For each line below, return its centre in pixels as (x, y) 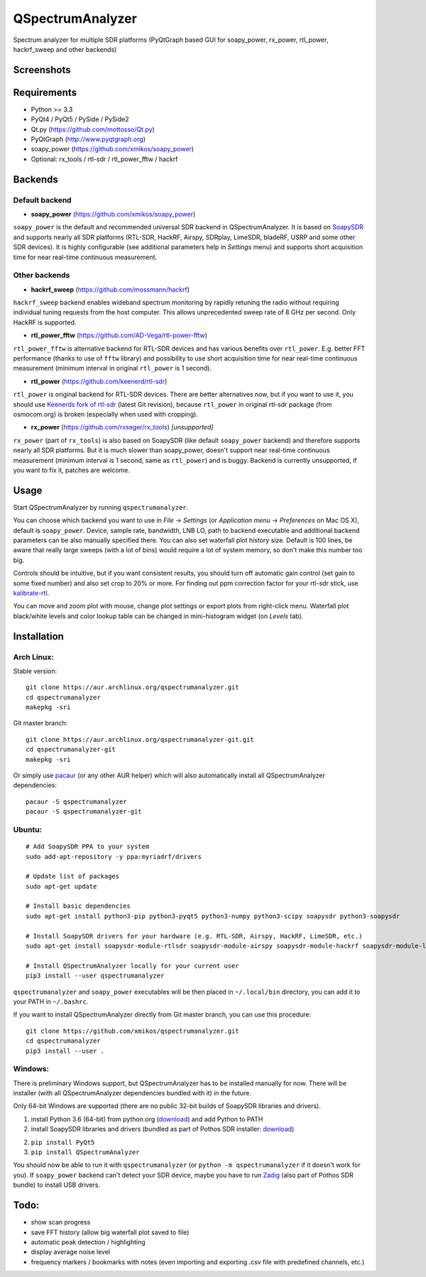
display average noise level (70, 1252)
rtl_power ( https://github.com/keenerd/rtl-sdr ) (99, 381)
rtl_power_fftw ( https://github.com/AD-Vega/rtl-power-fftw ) (119, 335)
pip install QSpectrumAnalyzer (85, 1152)
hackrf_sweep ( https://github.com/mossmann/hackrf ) (110, 289)
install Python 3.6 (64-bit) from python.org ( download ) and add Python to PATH (147, 1119)
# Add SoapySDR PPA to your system (88, 847)
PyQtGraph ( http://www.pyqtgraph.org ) (88, 139)
